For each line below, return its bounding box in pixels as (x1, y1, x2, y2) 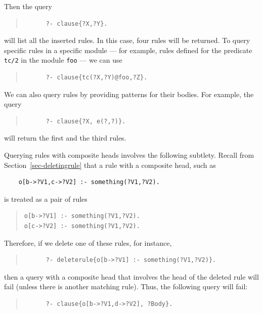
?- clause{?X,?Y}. (46, 20, 108, 27)
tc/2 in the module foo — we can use (4, 55, 122, 65)
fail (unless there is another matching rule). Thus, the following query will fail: (4, 281, 248, 292)
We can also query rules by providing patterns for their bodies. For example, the (4, 88, 254, 99)
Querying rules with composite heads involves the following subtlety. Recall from (4, 150, 254, 160)
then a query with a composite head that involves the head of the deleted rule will (4, 271, 259, 282)
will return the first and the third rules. (4, 132, 126, 143)
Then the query (4, 1, 52, 11)
